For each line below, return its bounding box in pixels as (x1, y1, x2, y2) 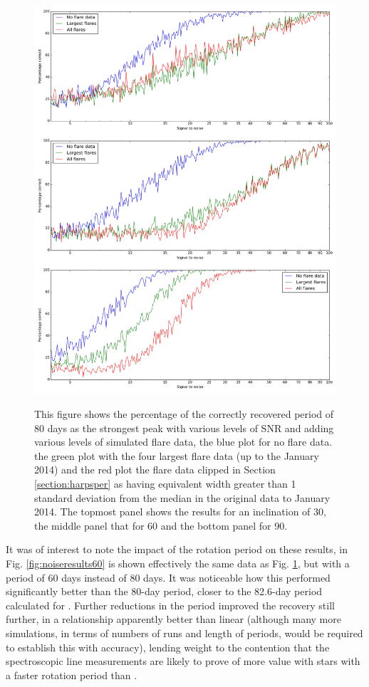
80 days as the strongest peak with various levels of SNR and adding (34, 420, 334, 435)
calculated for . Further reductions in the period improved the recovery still (6, 597, 335, 612)
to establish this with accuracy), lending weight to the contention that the (6, 639, 330, 654)
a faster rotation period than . (6, 667, 137, 682)
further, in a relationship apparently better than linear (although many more (6, 612, 341, 626)
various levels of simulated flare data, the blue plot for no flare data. (34, 434, 333, 449)
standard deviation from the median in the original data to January (34, 490, 331, 505)
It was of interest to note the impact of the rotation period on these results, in (6, 542, 348, 557)
